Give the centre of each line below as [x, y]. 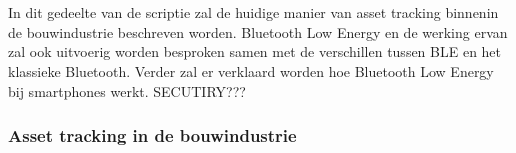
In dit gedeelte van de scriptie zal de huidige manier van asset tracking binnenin [253, 12]
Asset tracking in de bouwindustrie [152, 135]
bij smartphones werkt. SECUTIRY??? [127, 90]
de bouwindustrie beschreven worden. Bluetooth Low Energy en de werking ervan [258, 31]
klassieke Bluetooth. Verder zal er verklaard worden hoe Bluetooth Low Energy [251, 70]
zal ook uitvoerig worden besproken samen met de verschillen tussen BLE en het [255, 51]
